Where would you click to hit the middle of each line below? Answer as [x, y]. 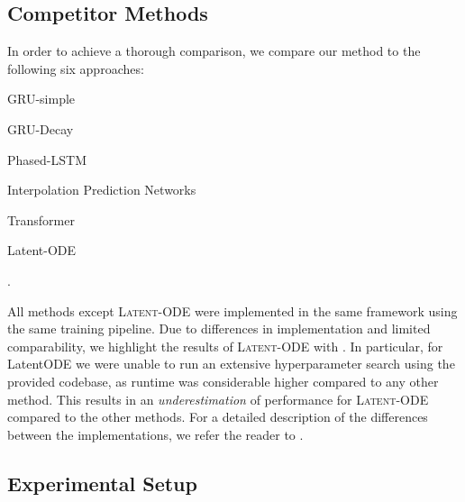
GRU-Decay [41, 128]
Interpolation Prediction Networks [102, 190]
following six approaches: [76, 68]
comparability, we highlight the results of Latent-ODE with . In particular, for [225, 346]
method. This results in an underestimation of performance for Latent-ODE [218, 399]
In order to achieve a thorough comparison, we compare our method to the [214, 51]
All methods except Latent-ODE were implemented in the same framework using [232, 310]
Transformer [41, 219]
